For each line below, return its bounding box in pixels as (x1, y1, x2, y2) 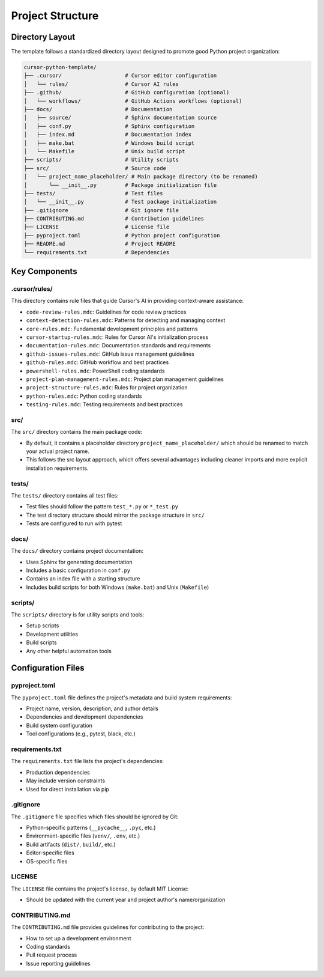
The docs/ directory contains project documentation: (11, 547, 144, 555)
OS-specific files (26, 857, 68, 865)
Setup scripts (26, 622, 59, 629)
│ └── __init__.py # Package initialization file (23, 181, 217, 189)
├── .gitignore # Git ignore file (23, 207, 179, 213)
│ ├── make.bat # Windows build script (23, 139, 195, 147)
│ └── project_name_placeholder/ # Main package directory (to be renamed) (23, 173, 258, 180)
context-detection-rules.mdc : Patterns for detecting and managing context (26, 317, 226, 324)
